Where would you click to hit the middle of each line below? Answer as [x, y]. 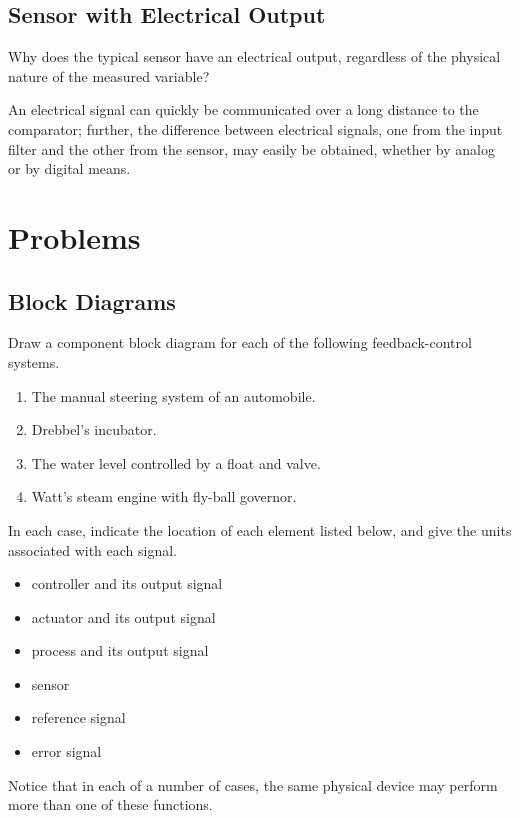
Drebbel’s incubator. [94, 429]
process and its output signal [120, 650]
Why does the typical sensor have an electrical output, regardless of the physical [254, 56]
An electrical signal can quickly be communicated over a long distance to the [243, 109]
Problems [74, 236]
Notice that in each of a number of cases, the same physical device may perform [253, 784]
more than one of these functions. [110, 804]
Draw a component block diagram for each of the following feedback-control [240, 342]
